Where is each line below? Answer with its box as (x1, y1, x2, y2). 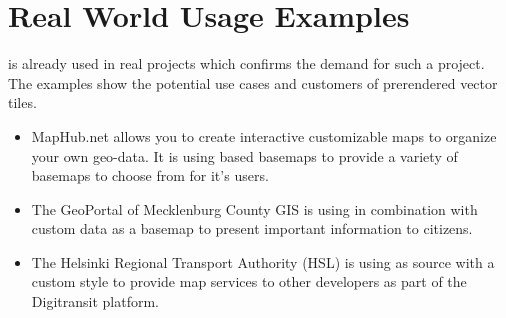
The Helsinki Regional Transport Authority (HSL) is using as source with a (31, 251, 495, 272)
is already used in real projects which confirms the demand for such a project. (8, 53, 485, 74)
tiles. (8, 92, 37, 113)
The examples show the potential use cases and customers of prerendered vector (8, 72, 498, 93)
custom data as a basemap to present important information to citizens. (31, 218, 473, 239)
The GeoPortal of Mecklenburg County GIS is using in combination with (31, 198, 478, 219)
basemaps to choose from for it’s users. (31, 165, 269, 186)
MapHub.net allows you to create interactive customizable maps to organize (31, 125, 497, 146)
